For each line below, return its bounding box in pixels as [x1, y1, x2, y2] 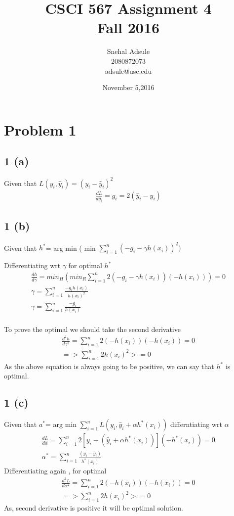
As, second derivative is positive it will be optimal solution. [4, 503, 183, 513]
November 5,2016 [102, 82, 155, 93]
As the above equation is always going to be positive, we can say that [4, 361, 214, 371]
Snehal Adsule [107, 46, 150, 56]
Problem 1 [4, 119, 77, 140]
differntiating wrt [170, 419, 223, 429]
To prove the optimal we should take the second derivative [4, 324, 181, 334]
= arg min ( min [45, 242, 96, 253]
